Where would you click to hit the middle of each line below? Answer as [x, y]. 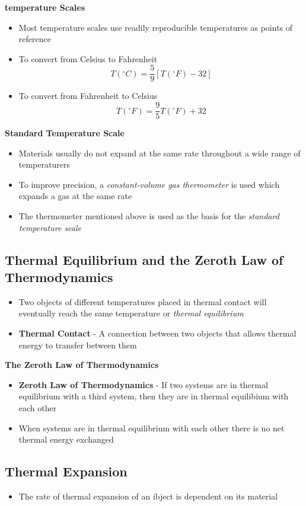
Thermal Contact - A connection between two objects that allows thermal [157, 333]
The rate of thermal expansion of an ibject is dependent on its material [148, 496]
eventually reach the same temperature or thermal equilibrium [131, 313]
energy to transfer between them [78, 345]
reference [35, 39]
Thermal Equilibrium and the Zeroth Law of [144, 259]
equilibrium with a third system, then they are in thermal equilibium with [154, 396]
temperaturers [44, 164]
